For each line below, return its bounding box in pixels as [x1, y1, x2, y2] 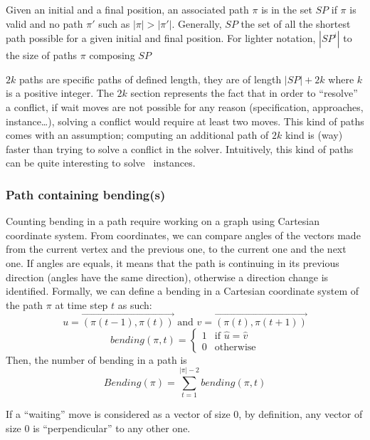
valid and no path [6, 16, 83, 31]
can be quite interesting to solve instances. [6, 155, 196, 170]
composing [89, 48, 135, 63]
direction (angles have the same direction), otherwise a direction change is [6, 269, 329, 284]
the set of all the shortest [240, 16, 351, 31]
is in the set [261, 2, 312, 16]
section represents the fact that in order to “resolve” [130, 85, 358, 100]
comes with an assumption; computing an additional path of [6, 127, 269, 142]
